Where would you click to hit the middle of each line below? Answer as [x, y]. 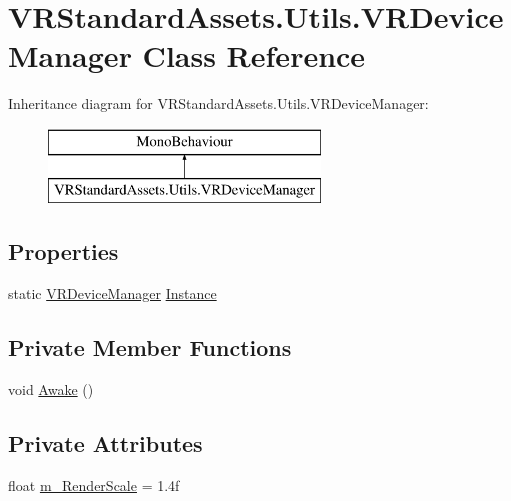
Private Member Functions [150, 347]
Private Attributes [105, 443]
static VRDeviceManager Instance [112, 293]
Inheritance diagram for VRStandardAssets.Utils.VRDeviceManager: [218, 103]
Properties [63, 251]
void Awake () [51, 389]
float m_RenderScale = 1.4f [94, 484]
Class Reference [254, 55]
